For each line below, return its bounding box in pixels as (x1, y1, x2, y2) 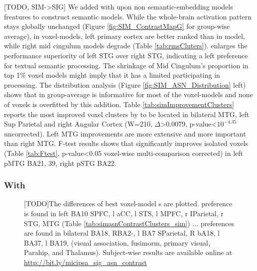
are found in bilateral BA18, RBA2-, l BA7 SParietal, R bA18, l (24, 228, 220, 238)
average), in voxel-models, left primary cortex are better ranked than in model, (4, 30, 245, 41)
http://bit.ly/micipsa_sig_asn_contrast (24, 257, 147, 267)
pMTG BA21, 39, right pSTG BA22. (4, 157, 117, 168)
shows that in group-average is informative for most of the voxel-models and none (4, 89, 253, 100)
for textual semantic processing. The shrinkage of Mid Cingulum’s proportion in (4, 60, 249, 70)
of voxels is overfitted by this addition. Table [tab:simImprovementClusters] (4, 99, 234, 109)
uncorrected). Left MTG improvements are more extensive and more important (4, 128, 246, 138)
